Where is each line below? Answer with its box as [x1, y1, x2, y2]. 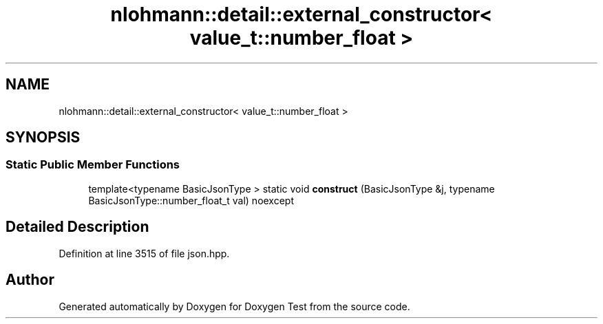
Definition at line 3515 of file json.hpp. [59, 247, 230, 259]
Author [6, 271, 54, 289]
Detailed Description [6, 218, 149, 236]
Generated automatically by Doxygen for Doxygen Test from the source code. [59, 300, 410, 312]
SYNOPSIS [6, 129, 81, 147]
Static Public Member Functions [6, 158, 180, 172]
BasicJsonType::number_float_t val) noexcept [88, 194, 295, 206]
